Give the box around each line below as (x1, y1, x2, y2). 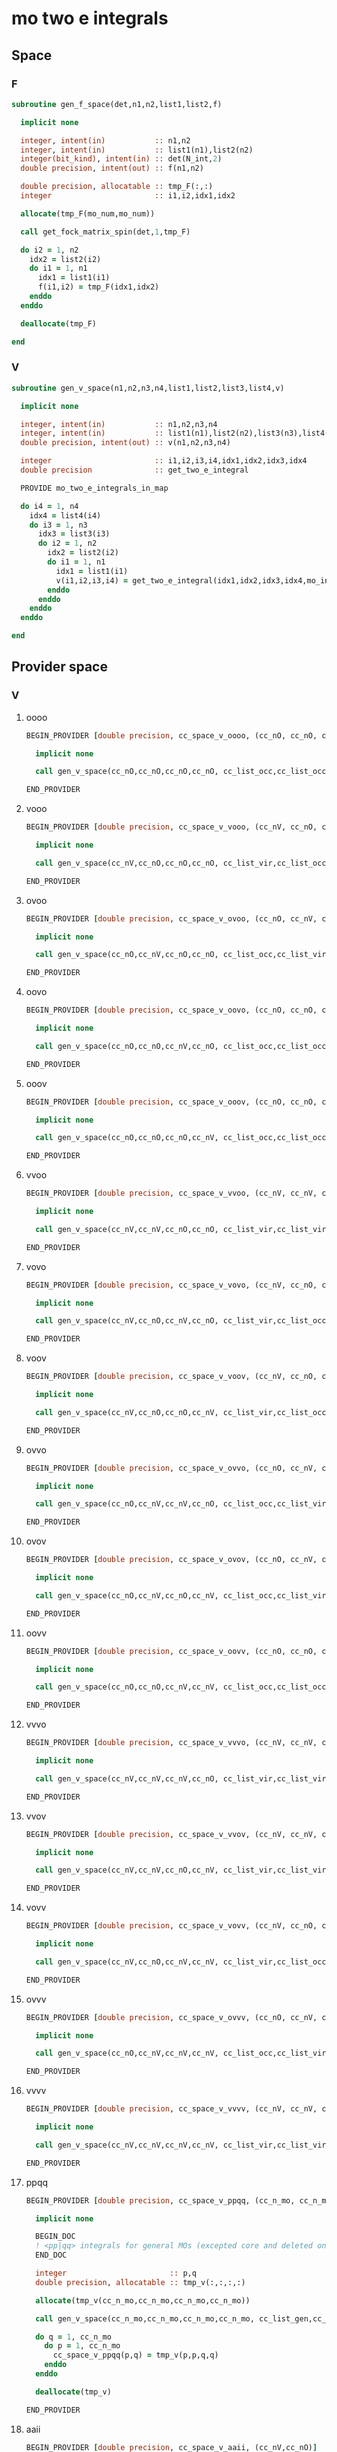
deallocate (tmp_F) (20, 318, 98, 329)
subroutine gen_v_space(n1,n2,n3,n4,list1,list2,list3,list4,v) (11, 383, 285, 393)
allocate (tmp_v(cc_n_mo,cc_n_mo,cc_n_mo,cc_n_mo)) (35, 2295, 251, 2306)
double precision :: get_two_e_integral (20, 465, 249, 476)
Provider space (11, 658, 108, 676)
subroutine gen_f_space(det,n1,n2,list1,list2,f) (11, 99, 223, 109)
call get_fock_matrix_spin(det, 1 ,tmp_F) (20, 227, 191, 237)
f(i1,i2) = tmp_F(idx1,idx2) (37, 282, 160, 292)
